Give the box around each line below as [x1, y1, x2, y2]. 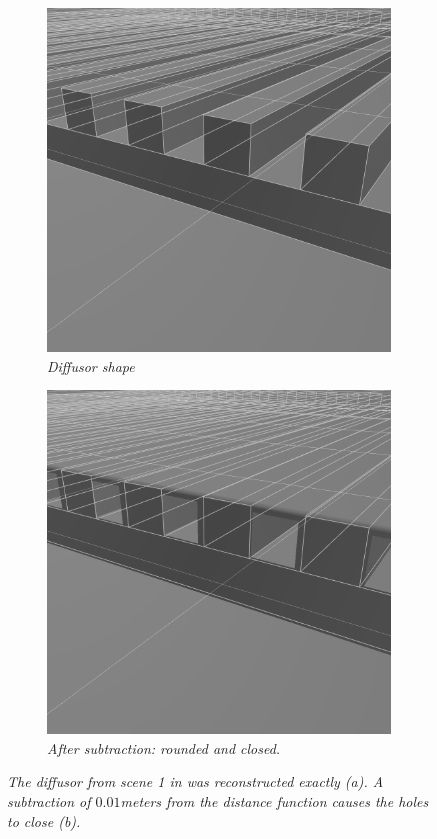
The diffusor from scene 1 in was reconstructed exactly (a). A [7, 771, 384, 792]
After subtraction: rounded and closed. [47, 737, 281, 758]
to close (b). [7, 810, 81, 831]
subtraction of [7, 790, 91, 811]
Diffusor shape [47, 355, 135, 376]
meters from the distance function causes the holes [120, 790, 429, 811]
